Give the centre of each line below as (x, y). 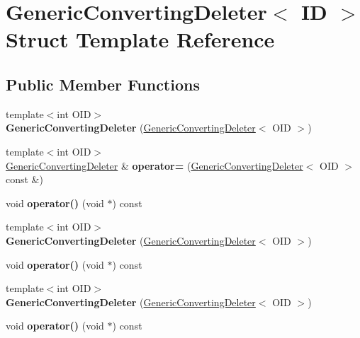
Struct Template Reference (140, 39)
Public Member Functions (103, 84)
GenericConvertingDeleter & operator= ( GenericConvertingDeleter (154, 165)
